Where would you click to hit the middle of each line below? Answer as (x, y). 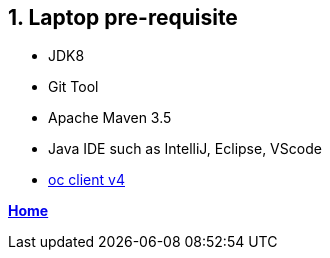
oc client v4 (86, 180)
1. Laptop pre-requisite (123, 17)
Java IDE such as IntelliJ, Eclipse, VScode (185, 149)
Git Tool (73, 87)
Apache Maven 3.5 (110, 118)
